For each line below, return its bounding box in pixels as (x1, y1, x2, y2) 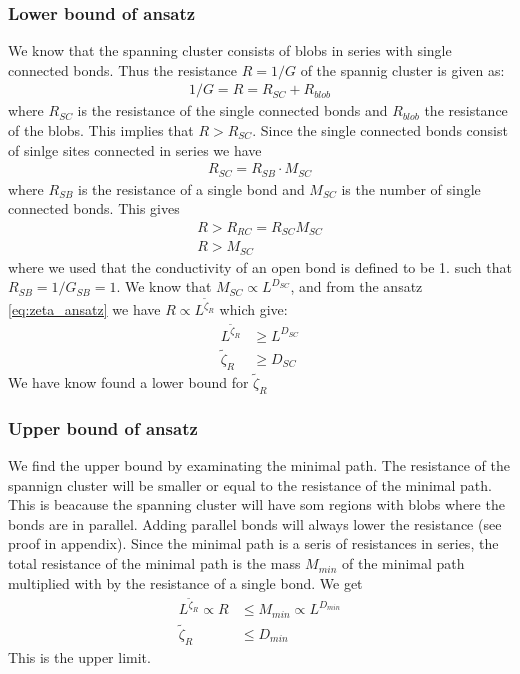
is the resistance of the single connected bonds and (77, 100, 388, 121)
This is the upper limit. (8, 646, 151, 667)
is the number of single (341, 178, 481, 199)
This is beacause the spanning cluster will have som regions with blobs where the (8, 494, 505, 515)
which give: (219, 299, 288, 320)
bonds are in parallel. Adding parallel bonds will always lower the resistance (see (8, 513, 502, 534)
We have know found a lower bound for (8, 372, 249, 393)
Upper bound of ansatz (8, 415, 198, 440)
